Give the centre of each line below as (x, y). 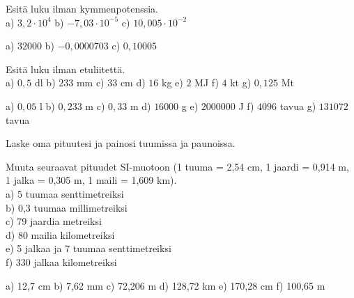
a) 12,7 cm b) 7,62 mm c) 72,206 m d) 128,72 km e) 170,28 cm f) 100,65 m (166, 285)
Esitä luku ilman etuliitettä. (66, 69)
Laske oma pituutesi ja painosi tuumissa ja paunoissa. (121, 143)
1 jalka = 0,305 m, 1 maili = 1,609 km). (91, 180)
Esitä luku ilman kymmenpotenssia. (82, 8)
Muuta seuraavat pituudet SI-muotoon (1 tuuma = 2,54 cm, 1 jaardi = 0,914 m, (177, 166)
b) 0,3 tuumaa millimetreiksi (67, 207)
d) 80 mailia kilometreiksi (60, 234)
